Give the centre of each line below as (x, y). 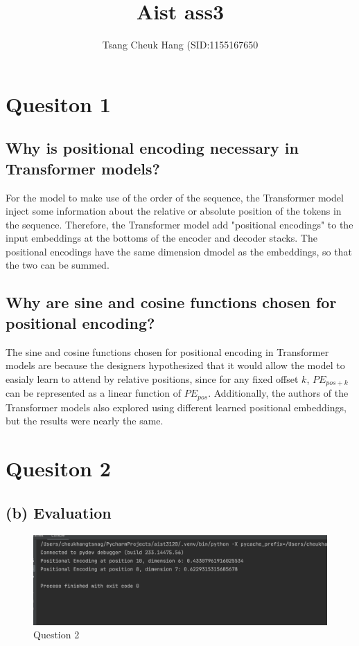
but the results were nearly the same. (85, 421)
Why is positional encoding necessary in (152, 148)
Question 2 (56, 635)
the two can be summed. (58, 265)
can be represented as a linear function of (94, 393)
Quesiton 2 (58, 468)
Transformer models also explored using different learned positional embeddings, (176, 407)
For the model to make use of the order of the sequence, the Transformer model (175, 197)
